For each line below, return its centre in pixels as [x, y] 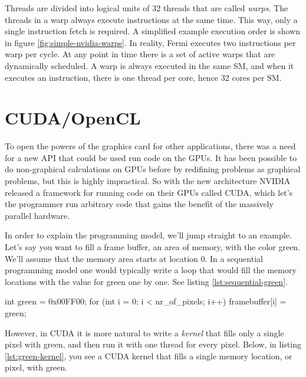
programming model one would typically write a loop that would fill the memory [151, 270]
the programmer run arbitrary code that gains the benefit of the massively [139, 204]
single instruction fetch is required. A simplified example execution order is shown [153, 31]
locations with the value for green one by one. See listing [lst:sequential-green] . [146, 281]
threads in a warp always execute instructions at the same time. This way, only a [151, 19]
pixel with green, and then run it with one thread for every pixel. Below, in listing [153, 344]
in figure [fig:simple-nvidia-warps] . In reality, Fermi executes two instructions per [150, 42]
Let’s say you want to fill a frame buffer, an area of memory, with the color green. [153, 247]
